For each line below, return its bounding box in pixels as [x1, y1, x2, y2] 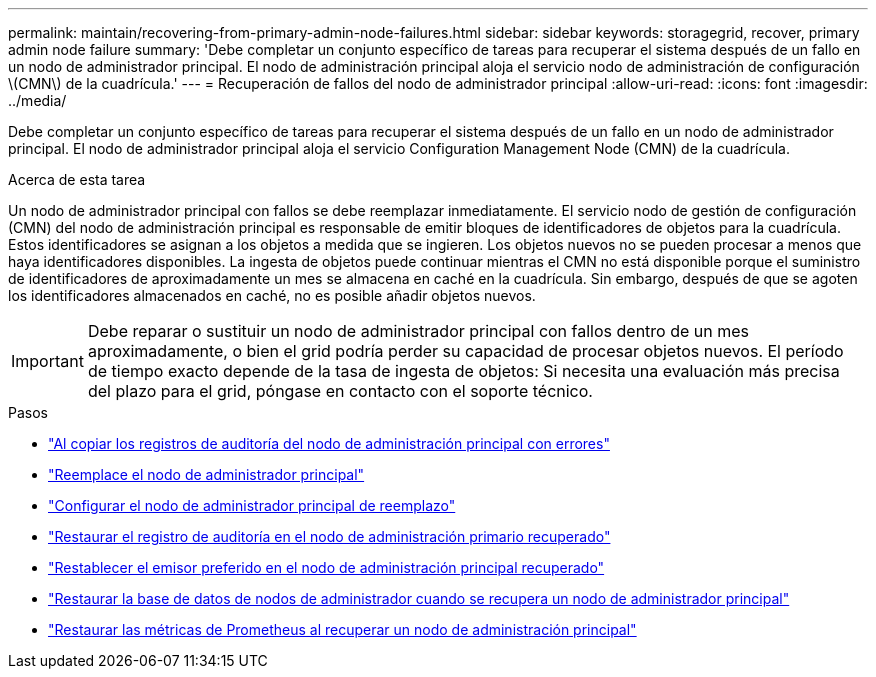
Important [11, 351, 84, 371]
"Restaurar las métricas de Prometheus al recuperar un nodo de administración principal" [48, 621, 637, 638]
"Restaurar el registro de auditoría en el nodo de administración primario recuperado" [48, 528, 611, 545]
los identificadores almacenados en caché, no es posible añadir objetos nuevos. [8, 287, 536, 304]
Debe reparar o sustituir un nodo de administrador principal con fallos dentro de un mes [87, 321, 750, 341]
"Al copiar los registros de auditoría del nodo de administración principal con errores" [48, 435, 610, 452]
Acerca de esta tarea [8, 171, 146, 188]
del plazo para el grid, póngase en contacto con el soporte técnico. [87, 381, 593, 401]
